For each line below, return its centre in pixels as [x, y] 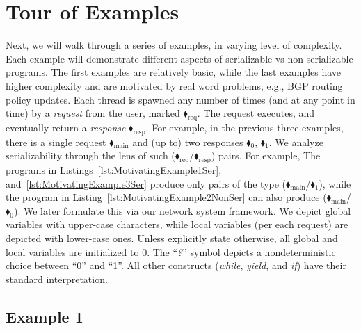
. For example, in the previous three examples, [244, 127]
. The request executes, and [256, 113]
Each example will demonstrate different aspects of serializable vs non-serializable [179, 58]
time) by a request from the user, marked [93, 113]
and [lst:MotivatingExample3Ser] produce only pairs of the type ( [146, 183]
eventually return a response [66, 127]
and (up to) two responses [188, 142]
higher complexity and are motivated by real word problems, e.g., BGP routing [174, 85]
